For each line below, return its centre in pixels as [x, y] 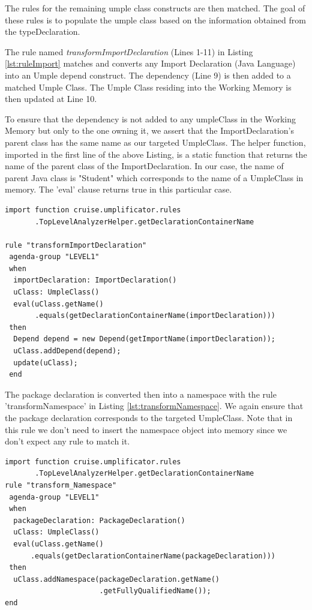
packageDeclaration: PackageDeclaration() [99, 520]
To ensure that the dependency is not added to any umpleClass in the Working [150, 118]
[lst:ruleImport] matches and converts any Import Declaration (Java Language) [150, 63]
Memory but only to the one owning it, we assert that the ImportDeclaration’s [150, 130]
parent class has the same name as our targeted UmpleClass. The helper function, [155, 142]
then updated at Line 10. [51, 99]
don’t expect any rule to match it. [67, 441]
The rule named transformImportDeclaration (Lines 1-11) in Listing [129, 51]
